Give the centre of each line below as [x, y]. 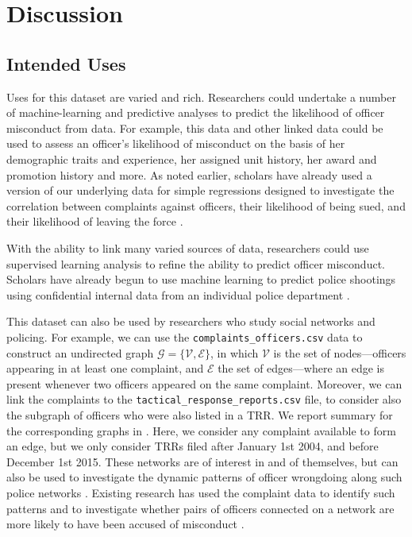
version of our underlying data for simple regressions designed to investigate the [200, 190]
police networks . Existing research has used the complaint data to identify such [201, 492]
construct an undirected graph [80, 352]
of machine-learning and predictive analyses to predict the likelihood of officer [196, 112]
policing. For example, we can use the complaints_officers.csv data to [185, 336]
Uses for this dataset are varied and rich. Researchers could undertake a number [201, 97]
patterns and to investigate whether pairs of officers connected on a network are [200, 508]
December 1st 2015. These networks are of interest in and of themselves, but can [202, 461]
